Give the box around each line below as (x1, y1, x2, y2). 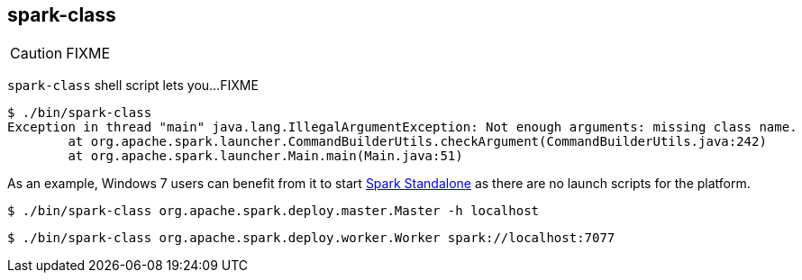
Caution (10, 44, 63, 63)
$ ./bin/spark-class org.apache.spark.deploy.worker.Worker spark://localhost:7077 (7, 230, 615, 246)
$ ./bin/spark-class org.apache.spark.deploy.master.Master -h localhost (7, 203, 540, 219)
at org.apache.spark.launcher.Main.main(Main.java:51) (68, 149, 463, 164)
